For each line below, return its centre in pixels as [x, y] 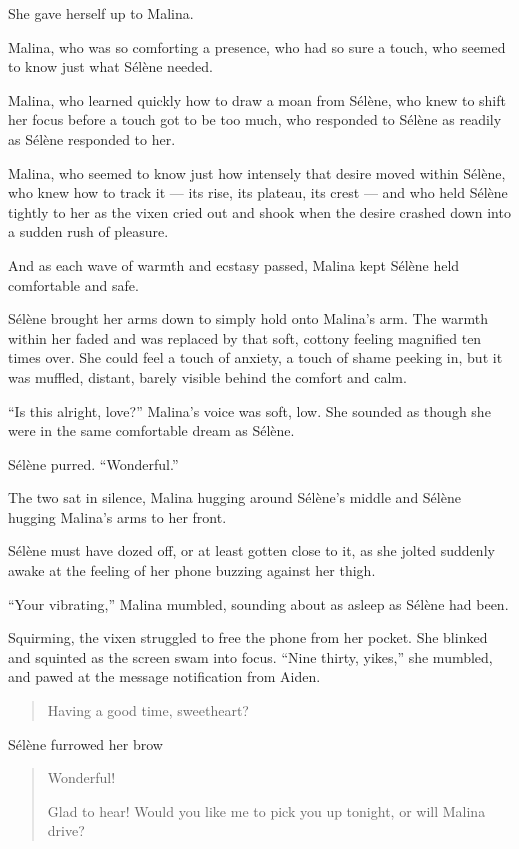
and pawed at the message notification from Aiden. [164, 676]
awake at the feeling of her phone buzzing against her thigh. [192, 570]
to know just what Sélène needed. [111, 66]
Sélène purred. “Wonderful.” [93, 463]
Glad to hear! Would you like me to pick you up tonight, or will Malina [266, 810]
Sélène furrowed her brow [85, 743]
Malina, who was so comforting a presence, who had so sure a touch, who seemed [257, 46]
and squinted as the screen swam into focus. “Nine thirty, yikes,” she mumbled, [250, 656]
